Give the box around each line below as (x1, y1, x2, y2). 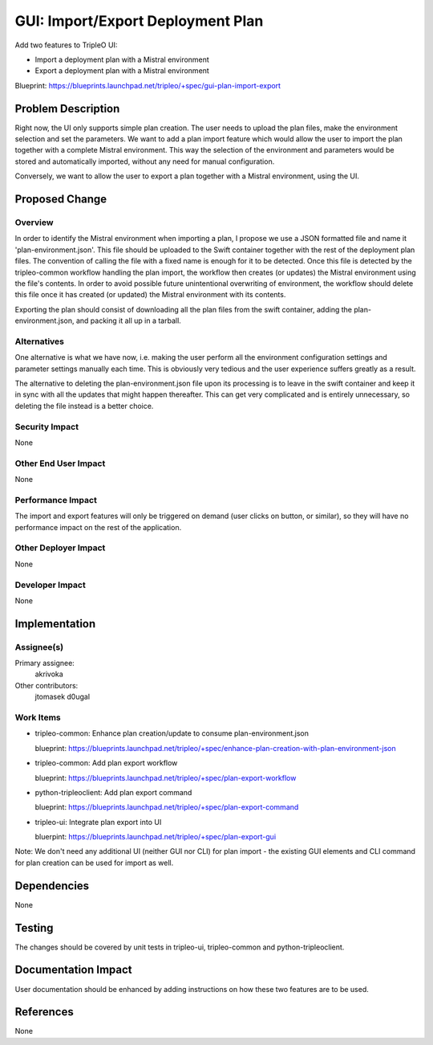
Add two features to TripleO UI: (14, 40, 118, 50)
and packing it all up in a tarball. (75, 316, 182, 325)
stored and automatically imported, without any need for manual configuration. (14, 157, 275, 166)
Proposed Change (14, 193, 107, 206)
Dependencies (14, 879, 90, 892)
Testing (14, 920, 54, 935)
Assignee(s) (14, 641, 64, 652)
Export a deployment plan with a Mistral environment (34, 66, 210, 76)
